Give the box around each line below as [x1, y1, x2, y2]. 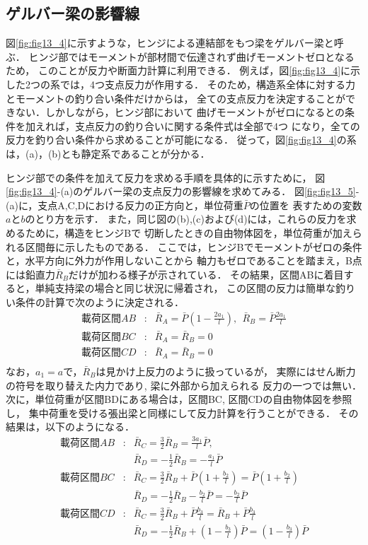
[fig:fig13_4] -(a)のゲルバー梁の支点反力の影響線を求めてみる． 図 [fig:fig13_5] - [6, 184, 360, 199]
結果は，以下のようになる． [6, 419, 134, 434]
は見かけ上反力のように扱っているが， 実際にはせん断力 [96, 363, 356, 378]
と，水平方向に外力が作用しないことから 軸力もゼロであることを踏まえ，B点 [6, 253, 362, 268]
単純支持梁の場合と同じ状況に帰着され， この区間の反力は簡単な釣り [35, 281, 356, 295]
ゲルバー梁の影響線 [6, 2, 139, 24]
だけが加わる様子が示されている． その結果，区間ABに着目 [68, 266, 344, 281]
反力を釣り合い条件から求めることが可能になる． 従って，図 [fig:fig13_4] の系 [6, 132, 357, 147]
